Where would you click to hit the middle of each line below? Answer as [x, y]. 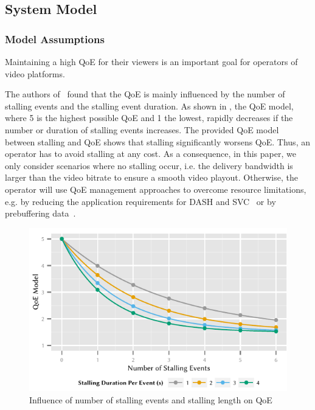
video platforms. [35, 73]
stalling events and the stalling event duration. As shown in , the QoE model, [149, 106]
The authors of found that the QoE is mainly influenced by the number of [145, 94]
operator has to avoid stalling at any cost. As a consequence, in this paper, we [151, 154]
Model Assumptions [55, 39]
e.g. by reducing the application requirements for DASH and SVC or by [140, 201]
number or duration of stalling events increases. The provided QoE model [142, 129]
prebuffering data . [40, 213]
